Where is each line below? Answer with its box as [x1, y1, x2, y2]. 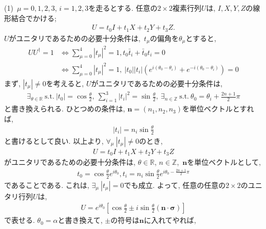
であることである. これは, [4, 179, 89, 190]
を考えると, [46, 78, 84, 88]
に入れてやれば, [144, 215, 196, 225]
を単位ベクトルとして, [187, 157, 261, 167]
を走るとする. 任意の [88, 3, 158, 13]
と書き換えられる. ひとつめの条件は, [4, 103, 125, 114]
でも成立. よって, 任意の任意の [124, 179, 226, 190]
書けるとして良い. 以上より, [11, 135, 104, 146]
